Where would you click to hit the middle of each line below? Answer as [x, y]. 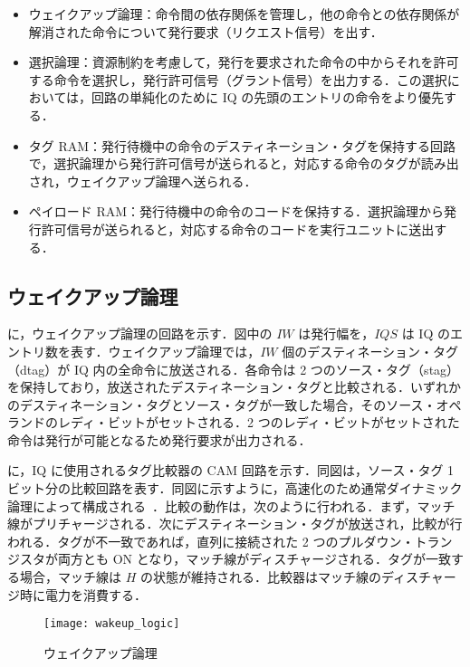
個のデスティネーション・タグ [370, 351]
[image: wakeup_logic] [112, 624]
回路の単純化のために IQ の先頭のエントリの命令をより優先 [268, 97]
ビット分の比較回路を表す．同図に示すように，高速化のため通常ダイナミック [235, 488]
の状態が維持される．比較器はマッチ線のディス [279, 577]
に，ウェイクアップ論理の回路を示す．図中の [140, 333]
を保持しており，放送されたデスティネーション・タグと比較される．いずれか [235, 387]
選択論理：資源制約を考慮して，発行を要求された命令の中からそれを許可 [244, 62]
